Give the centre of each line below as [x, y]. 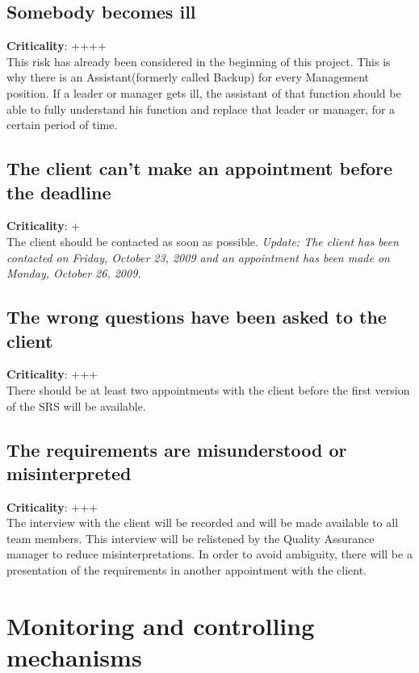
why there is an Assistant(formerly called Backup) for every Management [188, 77]
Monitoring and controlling [161, 625]
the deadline [59, 192]
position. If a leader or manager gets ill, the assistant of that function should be [204, 92]
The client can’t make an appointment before [200, 168]
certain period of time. [62, 125]
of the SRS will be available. [76, 405]
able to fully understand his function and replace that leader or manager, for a [201, 109]
